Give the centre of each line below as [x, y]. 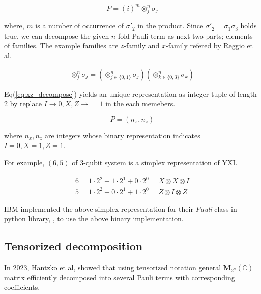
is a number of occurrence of [79, 26]
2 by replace [23, 104]
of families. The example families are [61, 46]
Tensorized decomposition [74, 246]
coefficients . [22, 287]
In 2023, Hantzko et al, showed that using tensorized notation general [113, 267]
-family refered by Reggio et [210, 46]
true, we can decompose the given [57, 35]
